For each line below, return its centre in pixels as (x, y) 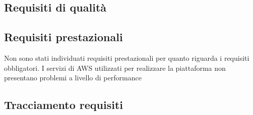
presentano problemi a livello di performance (73, 78)
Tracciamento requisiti (64, 105)
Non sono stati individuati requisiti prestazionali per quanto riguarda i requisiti (127, 57)
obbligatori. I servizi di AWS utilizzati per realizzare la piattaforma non (115, 68)
